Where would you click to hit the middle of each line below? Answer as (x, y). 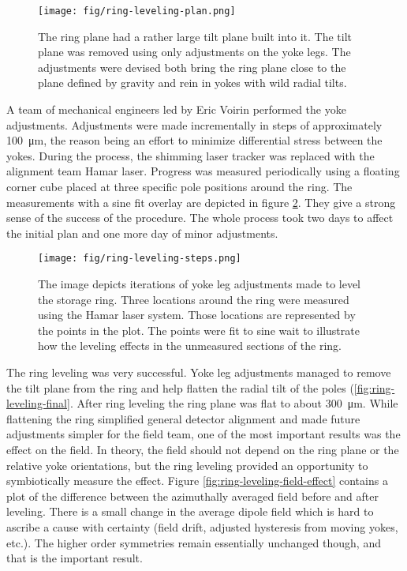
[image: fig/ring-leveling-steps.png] (140, 259)
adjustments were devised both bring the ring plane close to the (192, 67)
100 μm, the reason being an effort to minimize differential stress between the (194, 140)
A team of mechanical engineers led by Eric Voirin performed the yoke (176, 109)
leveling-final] (38, 403)
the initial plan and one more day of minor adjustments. (142, 233)
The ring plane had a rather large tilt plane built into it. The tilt (195, 36)
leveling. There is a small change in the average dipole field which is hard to (190, 511)
